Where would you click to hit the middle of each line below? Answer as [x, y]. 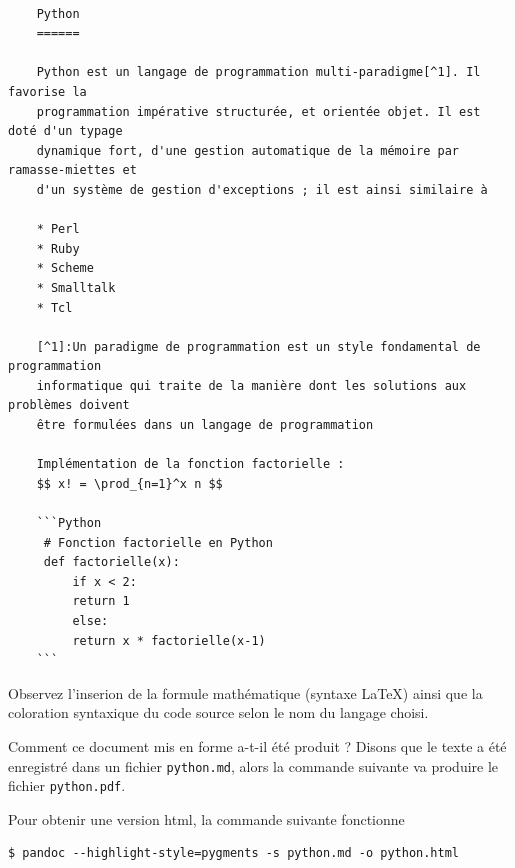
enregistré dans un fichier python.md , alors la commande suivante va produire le [253, 765]
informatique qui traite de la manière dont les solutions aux [251, 385]
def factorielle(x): [111, 562]
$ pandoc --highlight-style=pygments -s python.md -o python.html [234, 853]
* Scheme [65, 268]
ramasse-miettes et [72, 170]
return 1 [101, 601]
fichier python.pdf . [67, 785]
